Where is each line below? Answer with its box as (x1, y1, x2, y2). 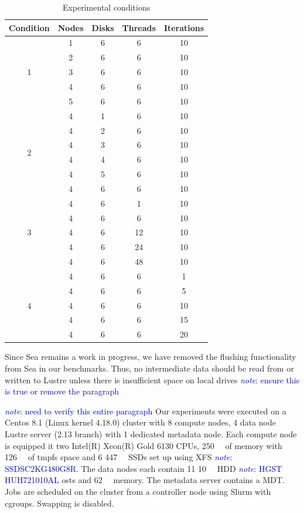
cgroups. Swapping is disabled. (5, 497, 114, 509)
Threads (122, 21, 156, 33)
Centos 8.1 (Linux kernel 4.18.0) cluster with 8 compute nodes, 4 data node (5, 416, 276, 428)
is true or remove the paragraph (5, 385, 119, 397)
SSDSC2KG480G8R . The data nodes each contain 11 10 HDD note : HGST (5, 462, 282, 474)
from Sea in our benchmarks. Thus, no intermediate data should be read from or (5, 362, 294, 374)
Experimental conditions (62, 1, 151, 13)
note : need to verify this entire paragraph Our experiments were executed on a (5, 404, 286, 417)
